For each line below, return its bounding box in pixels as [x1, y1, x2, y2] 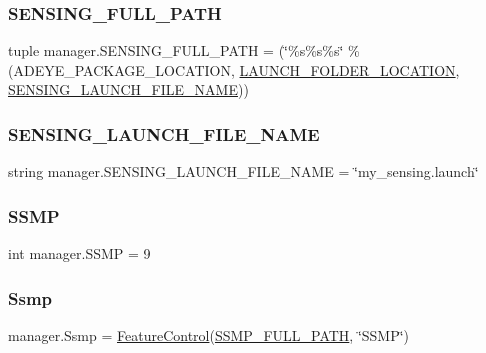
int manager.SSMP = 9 [8, 243, 151, 264]
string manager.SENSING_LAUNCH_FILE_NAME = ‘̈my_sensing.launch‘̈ [8, 161, 479, 182]
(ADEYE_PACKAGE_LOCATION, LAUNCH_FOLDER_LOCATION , [8, 59, 460, 80]
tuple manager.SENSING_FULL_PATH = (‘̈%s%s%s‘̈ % [8, 40, 360, 61]
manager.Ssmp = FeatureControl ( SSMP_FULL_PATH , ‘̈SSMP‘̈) [8, 324, 410, 345]
